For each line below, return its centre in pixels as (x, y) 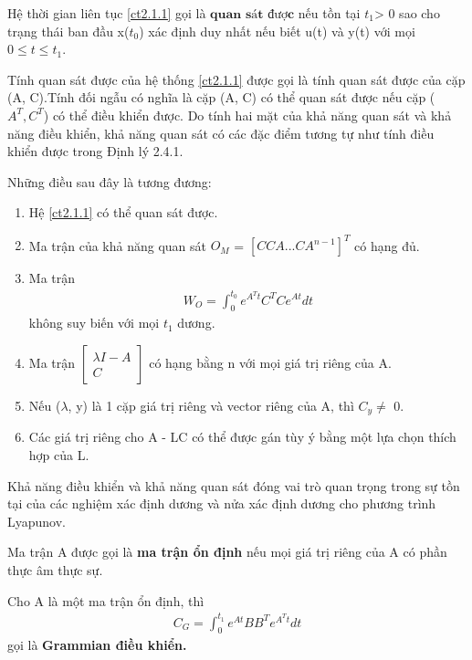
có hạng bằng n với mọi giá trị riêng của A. (270, 362)
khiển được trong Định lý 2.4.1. (95, 151)
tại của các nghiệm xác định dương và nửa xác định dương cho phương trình (222, 503)
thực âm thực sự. (55, 569)
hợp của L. (59, 455)
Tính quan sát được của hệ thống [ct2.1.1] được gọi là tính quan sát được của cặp (236, 79)
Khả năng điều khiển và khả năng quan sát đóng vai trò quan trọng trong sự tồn (234, 485)
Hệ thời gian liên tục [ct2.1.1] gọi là (107, 13)
